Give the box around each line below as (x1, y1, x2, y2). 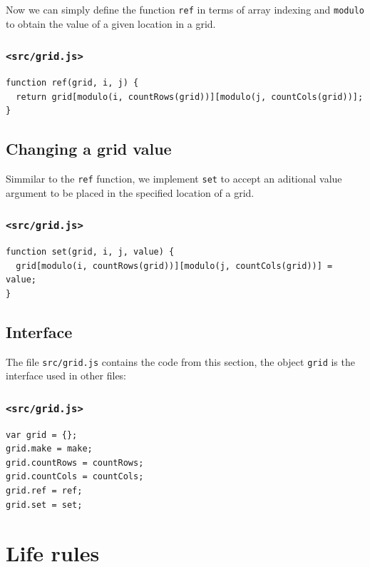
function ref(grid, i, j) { (6, 78, 139, 88)
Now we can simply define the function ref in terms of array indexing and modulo (6, 2, 364, 16)
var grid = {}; (6, 429, 78, 440)
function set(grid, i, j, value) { (6, 247, 175, 257)
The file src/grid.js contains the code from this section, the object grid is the (6, 354, 355, 369)
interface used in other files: (6, 368, 127, 383)
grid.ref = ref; (6, 486, 83, 496)
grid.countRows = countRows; (6, 457, 144, 468)
